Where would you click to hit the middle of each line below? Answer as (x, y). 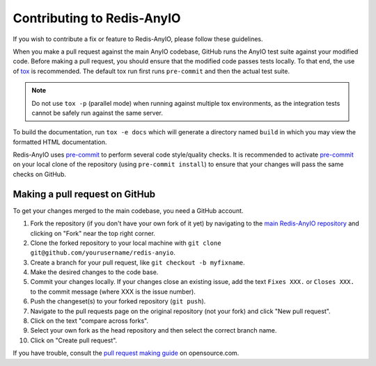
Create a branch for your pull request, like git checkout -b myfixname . (138, 262)
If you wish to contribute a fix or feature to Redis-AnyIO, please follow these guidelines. (138, 39)
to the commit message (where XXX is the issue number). (113, 292)
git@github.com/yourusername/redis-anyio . (103, 253)
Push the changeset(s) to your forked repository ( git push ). (118, 301)
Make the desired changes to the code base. (94, 272)
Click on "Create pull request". (74, 340)
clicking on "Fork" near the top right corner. (93, 233)
